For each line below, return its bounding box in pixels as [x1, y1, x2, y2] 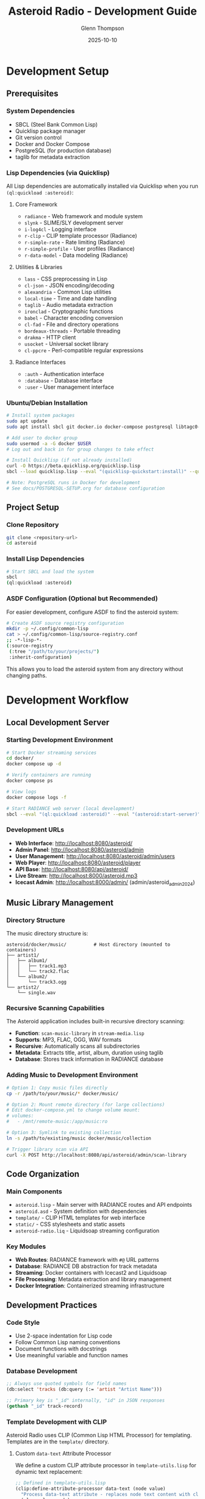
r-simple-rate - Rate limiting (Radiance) [24, 238, 125, 246]
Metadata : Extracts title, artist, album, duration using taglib [15, 1049, 164, 1056]
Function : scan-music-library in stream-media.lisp [15, 1029, 145, 1037]
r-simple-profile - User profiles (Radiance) [24, 245, 135, 252]
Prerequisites [6, 89, 59, 99]
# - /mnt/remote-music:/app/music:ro [6, 1119, 108, 1125]
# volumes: [6, 1113, 34, 1119]
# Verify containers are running [6, 772, 92, 778]
